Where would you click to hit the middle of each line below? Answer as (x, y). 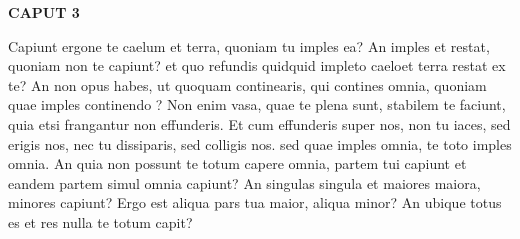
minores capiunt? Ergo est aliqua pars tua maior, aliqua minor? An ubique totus (255, 202)
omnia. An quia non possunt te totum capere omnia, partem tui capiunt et (237, 163)
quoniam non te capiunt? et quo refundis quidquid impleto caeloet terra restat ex (257, 65)
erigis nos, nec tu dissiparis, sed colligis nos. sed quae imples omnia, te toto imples (260, 143)
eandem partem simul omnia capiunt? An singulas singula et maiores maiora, (244, 182)
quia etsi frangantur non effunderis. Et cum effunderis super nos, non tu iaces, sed (259, 123)
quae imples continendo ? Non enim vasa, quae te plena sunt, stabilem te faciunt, (257, 104)
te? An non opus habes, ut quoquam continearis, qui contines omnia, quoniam (247, 84)
